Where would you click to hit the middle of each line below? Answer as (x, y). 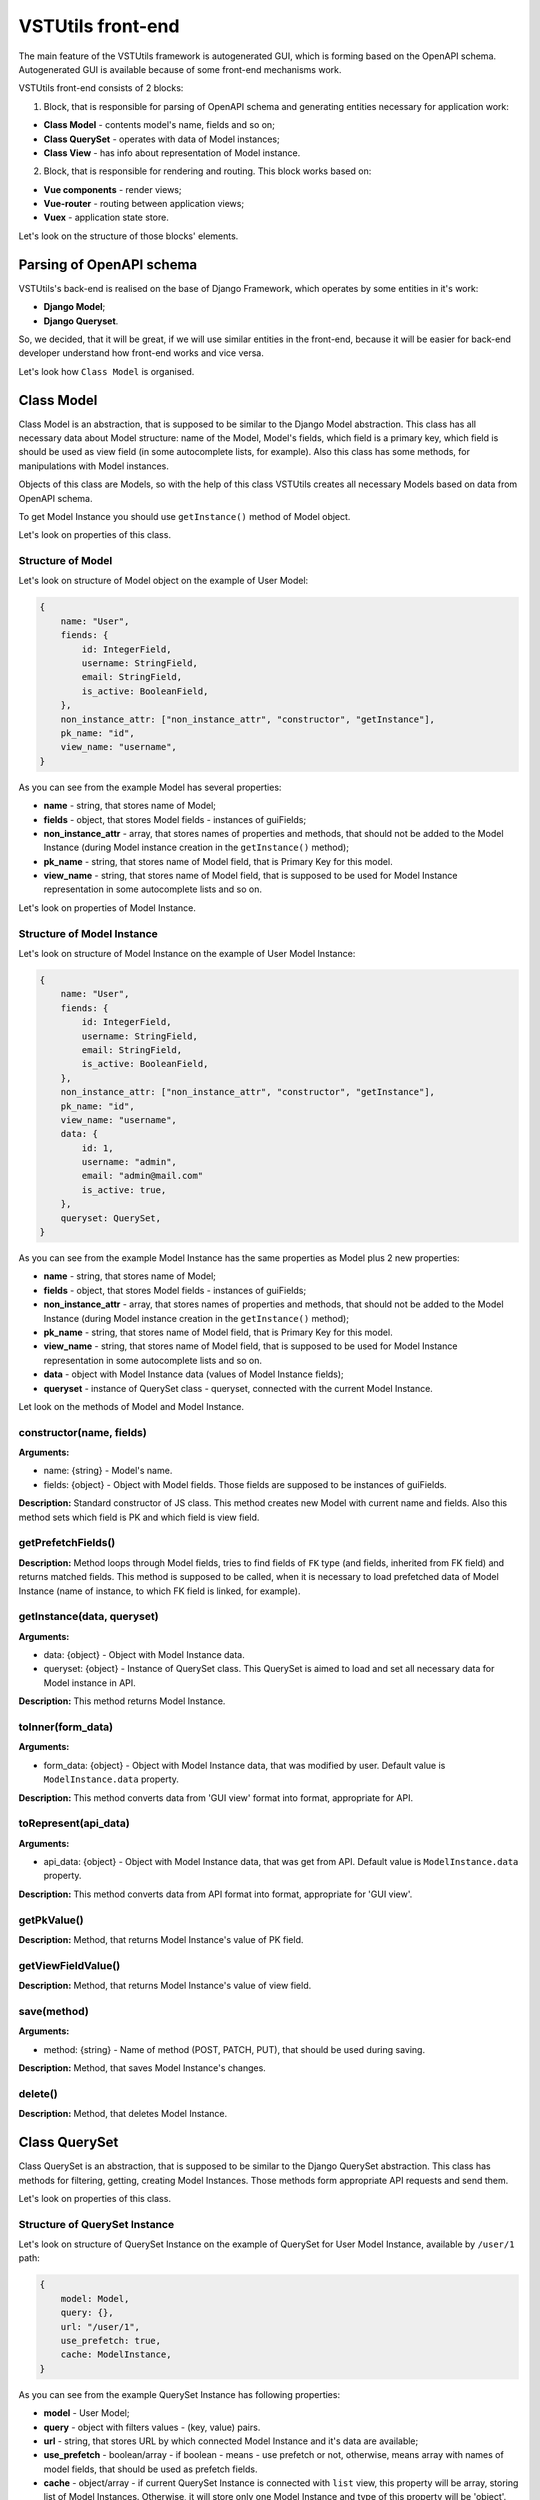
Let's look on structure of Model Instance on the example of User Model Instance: (187, 954)
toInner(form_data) (66, 1727)
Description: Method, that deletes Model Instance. (123, 2114)
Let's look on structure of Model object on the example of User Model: (163, 581)
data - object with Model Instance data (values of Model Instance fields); (193, 1374)
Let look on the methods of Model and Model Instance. (131, 1406)
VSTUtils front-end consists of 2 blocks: (101, 88)
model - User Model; (86, 2413)
